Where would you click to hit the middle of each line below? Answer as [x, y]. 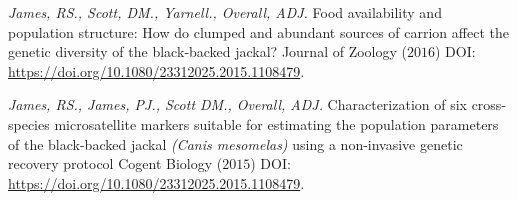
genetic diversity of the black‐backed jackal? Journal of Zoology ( [207, 51]
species [29, 123]
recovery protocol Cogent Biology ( [115, 163]
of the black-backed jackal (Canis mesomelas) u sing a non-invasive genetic [235, 143]
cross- [489, 104]
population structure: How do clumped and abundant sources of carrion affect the [258, 31]
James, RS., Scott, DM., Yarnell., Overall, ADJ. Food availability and [225, 12]
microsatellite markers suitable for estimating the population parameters [276, 123]
